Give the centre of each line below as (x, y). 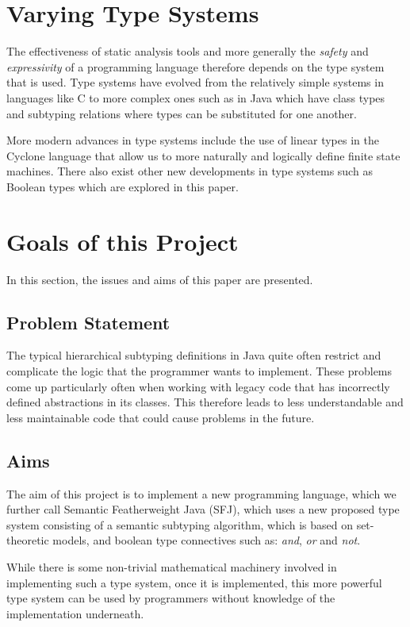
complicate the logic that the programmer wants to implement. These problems (199, 370)
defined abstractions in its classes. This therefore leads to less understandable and (205, 402)
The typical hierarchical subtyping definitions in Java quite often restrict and (194, 355)
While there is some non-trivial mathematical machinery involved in (172, 566)
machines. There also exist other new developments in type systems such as (190, 171)
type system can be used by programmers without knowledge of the (171, 598)
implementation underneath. (75, 613)
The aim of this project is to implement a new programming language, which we (201, 493)
